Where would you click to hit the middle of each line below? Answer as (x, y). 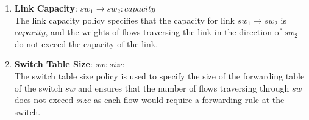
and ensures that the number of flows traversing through (184, 88)
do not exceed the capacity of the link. (86, 43)
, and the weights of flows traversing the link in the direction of (163, 32)
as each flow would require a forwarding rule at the (189, 100)
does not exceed (44, 100)
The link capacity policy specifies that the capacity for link (124, 20)
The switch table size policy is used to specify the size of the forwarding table (159, 75)
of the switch (38, 88)
